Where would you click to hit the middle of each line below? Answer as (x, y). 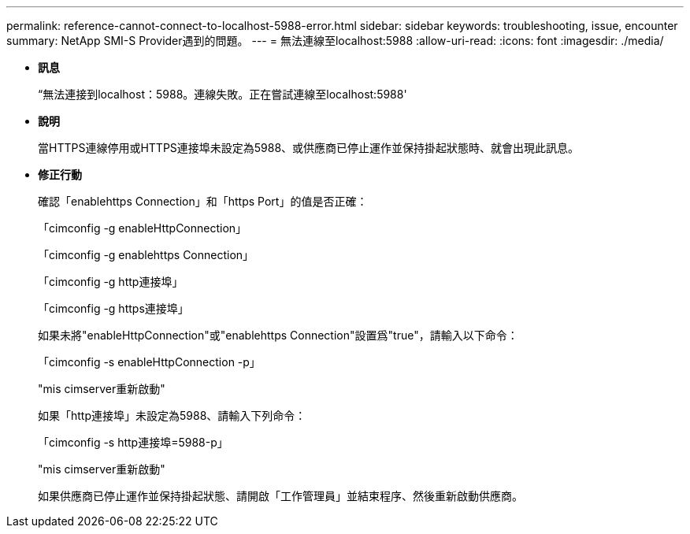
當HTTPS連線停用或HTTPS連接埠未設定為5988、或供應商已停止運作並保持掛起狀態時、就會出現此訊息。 (309, 148)
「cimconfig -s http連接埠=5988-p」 (133, 442)
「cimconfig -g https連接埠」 (113, 308)
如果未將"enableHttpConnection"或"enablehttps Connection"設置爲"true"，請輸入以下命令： (278, 335)
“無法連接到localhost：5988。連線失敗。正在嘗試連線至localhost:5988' (223, 94)
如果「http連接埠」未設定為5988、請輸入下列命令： (172, 415)
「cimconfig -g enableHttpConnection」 (143, 228)
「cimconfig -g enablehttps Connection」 (146, 255)
